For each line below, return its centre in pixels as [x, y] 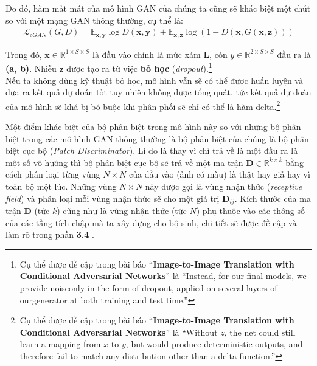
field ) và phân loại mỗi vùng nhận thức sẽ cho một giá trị [113, 198]
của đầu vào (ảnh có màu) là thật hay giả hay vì [219, 174]
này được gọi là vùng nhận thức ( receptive [224, 186]
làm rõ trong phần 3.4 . [50, 234]
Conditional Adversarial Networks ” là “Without [119, 332]
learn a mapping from [60, 344]
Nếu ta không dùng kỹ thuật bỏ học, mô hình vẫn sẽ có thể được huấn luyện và [154, 80]
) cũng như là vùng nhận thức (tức [122, 210]
